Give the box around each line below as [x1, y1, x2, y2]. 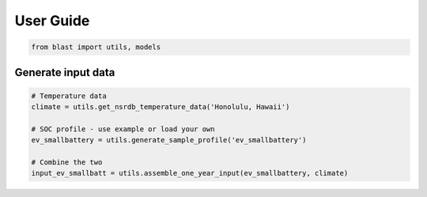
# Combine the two [31, 158, 103, 167]
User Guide [14, 12, 90, 29]
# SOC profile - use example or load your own [31, 124, 215, 134]
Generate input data [14, 66, 115, 79]
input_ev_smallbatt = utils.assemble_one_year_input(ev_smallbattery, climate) [31, 169, 349, 178]
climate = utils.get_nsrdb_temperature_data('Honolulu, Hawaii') [31, 103, 290, 112]
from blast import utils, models [31, 43, 161, 51]
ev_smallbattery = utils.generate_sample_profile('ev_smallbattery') [31, 135, 307, 145]
